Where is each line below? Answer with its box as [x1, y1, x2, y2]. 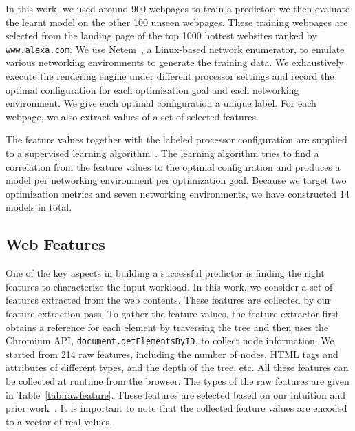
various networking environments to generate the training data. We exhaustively [6, 55, 344, 70]
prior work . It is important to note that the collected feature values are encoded [6, 401, 347, 415]
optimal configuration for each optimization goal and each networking [6, 82, 299, 96]
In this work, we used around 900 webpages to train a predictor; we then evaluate [6, 1, 350, 15]
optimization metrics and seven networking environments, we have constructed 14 [6, 186, 349, 200]
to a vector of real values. [6, 414, 112, 428]
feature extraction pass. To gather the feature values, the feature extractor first [6, 306, 339, 320]
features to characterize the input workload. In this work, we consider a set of [6, 279, 333, 293]
